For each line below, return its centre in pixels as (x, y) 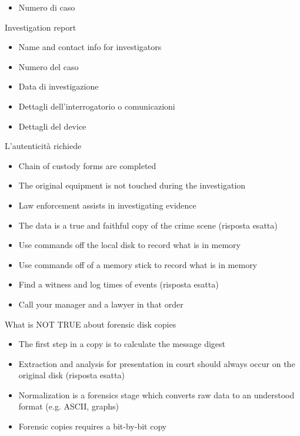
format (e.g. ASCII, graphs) (69, 406)
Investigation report (41, 27)
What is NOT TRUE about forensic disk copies (91, 324)
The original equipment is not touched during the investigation (132, 185)
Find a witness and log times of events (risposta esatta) (119, 284)
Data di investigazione (59, 86)
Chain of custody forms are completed (87, 165)
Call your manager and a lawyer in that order (101, 304)
